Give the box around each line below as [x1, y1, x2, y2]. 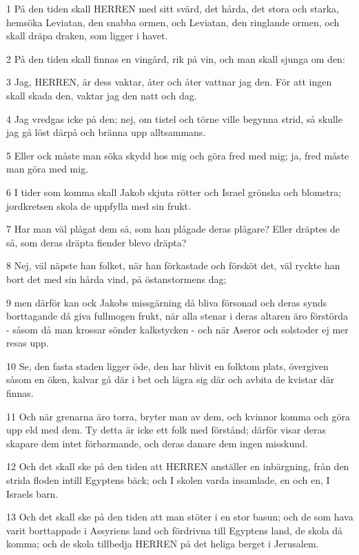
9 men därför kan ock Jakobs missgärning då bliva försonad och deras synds [6, 295, 327, 309]
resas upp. [6, 335, 49, 350]
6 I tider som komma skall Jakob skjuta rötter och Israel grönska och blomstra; [6, 184, 342, 199]
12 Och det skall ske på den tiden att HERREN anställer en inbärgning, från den [6, 459, 349, 474]
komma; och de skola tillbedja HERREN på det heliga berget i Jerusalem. [6, 536, 319, 551]
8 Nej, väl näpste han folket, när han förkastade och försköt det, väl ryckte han [6, 258, 340, 273]
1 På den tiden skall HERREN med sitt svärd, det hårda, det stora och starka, [6, 1, 339, 15]
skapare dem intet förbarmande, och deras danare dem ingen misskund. [6, 436, 308, 450]
